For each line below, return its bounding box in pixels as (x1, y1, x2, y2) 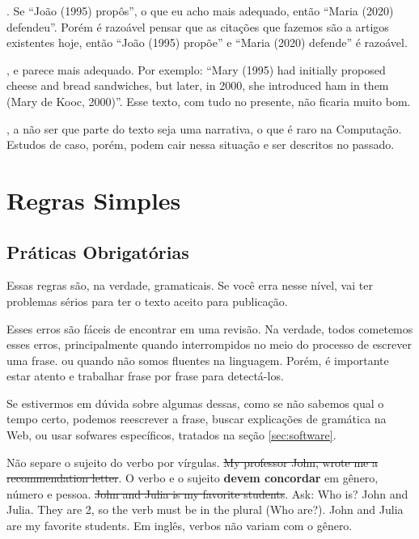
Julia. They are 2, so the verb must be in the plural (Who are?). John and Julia (6, 501, 404, 518)
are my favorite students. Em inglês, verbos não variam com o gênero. (6, 517, 353, 534)
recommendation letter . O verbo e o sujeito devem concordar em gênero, (6, 469, 379, 486)
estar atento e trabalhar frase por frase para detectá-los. (6, 367, 284, 384)
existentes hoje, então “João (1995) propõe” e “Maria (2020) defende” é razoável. (6, 34, 408, 51)
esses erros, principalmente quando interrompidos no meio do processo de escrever (6, 336, 412, 353)
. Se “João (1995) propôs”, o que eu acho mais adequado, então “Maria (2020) (6, 2, 394, 19)
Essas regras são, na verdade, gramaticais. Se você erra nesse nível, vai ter (6, 277, 373, 294)
